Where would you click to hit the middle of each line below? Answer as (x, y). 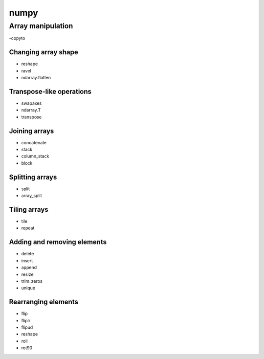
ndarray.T (31, 110)
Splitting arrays (33, 177)
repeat (28, 228)
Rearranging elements (44, 302)
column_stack (35, 156)
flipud (27, 327)
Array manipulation (41, 26)
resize (27, 274)
